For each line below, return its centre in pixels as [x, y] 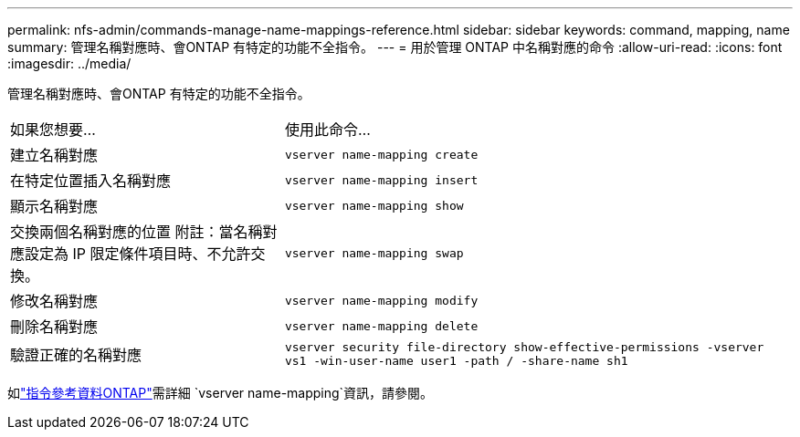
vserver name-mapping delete [381, 326]
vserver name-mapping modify [381, 300]
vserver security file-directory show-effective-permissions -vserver [524, 347]
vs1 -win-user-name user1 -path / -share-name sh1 [456, 361]
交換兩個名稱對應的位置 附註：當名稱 [137, 232]
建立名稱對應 [54, 155]
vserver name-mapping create [381, 154]
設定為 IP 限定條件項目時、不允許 [138, 254]
